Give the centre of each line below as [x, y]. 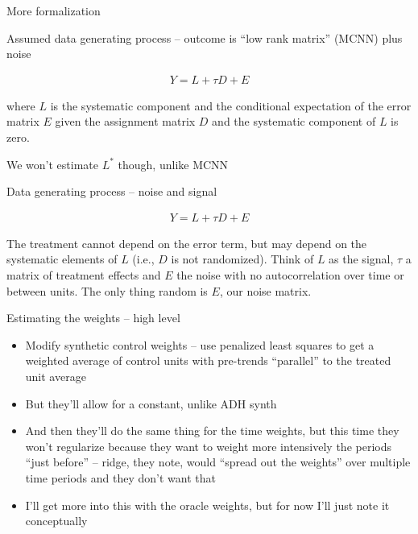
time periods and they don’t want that [120, 477]
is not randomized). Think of [242, 259]
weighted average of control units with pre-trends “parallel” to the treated [208, 360]
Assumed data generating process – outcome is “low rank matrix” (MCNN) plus [205, 37]
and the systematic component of [294, 121]
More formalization [54, 10]
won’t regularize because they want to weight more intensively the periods [208, 446]
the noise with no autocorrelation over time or [290, 275]
